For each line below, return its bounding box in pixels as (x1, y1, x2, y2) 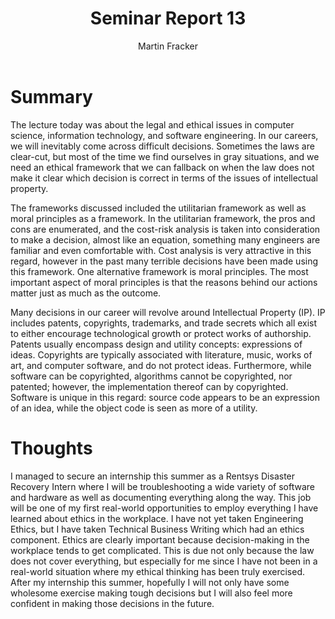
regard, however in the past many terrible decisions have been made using (10, 255, 319, 267)
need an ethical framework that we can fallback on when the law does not (10, 161, 315, 173)
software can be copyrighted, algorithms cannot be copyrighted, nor (10, 370, 293, 382)
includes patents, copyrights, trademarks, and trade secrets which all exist (10, 317, 318, 329)
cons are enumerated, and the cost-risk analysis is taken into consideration (10, 223, 321, 235)
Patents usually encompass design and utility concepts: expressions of (10, 338, 303, 350)
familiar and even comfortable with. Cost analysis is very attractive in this (10, 244, 312, 256)
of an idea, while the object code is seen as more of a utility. (10, 402, 258, 414)
